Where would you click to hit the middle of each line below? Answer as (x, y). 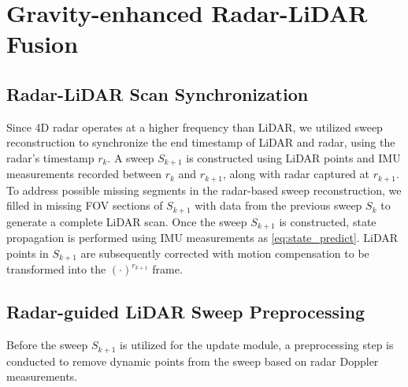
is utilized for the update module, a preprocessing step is (257, 345)
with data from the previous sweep (278, 205)
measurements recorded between (84, 174)
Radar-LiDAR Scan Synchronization (158, 93)
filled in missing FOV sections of (85, 205)
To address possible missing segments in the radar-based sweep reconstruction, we (204, 190)
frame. (167, 269)
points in (28, 253)
